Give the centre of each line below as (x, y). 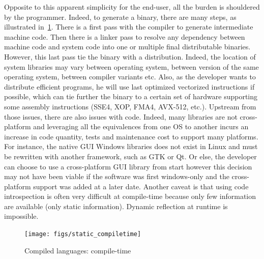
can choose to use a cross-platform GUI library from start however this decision (128, 166)
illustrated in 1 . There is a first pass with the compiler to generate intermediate (129, 27)
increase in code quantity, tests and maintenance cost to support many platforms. (131, 136)
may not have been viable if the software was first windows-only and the (117, 176)
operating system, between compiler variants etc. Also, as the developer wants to (130, 77)
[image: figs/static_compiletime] (83, 234)
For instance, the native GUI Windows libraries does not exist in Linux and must (131, 146)
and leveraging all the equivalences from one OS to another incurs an (141, 126)
